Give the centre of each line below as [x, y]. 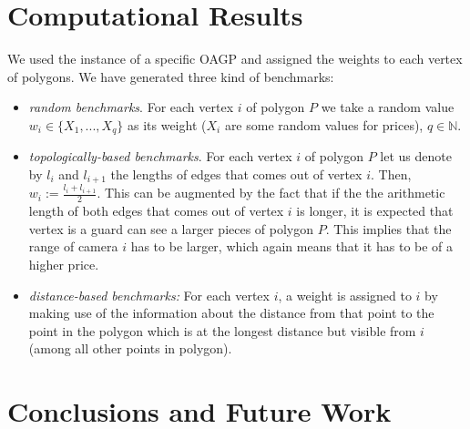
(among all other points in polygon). [130, 348]
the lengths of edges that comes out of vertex [236, 174]
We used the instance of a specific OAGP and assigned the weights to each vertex [235, 59]
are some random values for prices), [324, 124]
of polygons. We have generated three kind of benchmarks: [171, 76]
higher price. [64, 265]
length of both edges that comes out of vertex [156, 211]
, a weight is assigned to [345, 295]
